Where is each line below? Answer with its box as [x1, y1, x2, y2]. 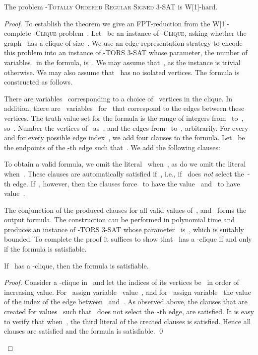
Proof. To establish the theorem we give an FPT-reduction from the [4, 18, 210, 28]
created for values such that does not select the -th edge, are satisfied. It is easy [4, 306, 254, 317]
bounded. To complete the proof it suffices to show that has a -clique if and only [4, 234, 252, 244]
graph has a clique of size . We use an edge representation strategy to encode [4, 37, 243, 48]
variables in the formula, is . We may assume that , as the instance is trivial [4, 57, 241, 67]
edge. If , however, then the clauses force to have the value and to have [12, 178, 240, 188]
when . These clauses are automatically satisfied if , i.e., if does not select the [4, 168, 244, 178]
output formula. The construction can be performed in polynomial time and [4, 214, 235, 225]
